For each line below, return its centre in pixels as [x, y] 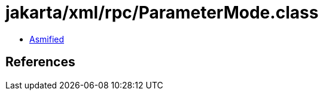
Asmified [47, 39]
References [40, 62]
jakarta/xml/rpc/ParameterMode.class [162, 13]
